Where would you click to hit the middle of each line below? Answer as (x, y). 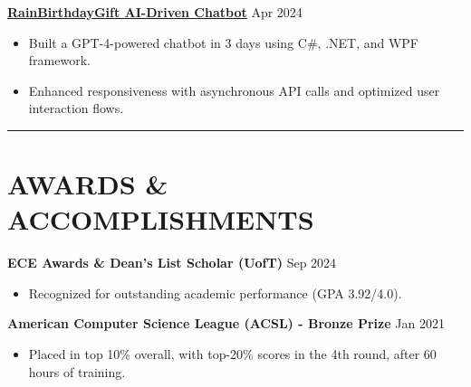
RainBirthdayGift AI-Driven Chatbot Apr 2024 (155, 12)
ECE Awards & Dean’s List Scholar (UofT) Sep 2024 (172, 263)
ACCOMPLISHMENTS (161, 219)
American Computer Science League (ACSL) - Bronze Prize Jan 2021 (226, 323)
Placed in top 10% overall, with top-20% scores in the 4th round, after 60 (232, 354)
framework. (59, 60)
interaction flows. (76, 108)
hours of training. (77, 371)
